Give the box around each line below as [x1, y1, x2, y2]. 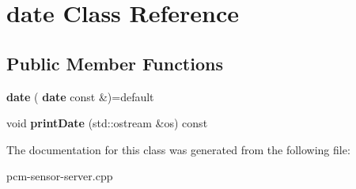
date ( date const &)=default [6, 88, 154, 104]
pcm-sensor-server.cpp [6, 168, 113, 184]
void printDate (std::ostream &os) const [6, 115, 208, 131]
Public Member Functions [6, 51, 223, 75]
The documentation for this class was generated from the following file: [6, 141, 350, 157]
